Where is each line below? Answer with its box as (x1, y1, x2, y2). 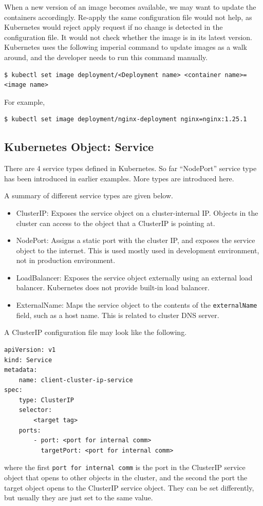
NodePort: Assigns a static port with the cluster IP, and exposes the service (16, 235, 255, 246)
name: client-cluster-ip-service (18, 376, 133, 384)
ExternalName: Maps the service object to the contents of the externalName (16, 299, 257, 310)
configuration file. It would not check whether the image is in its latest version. (4, 31, 253, 42)
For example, (4, 96, 45, 107)
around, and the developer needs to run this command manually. (4, 51, 208, 62)
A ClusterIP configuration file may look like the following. (4, 327, 187, 338)
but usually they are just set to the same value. (4, 492, 153, 503)
